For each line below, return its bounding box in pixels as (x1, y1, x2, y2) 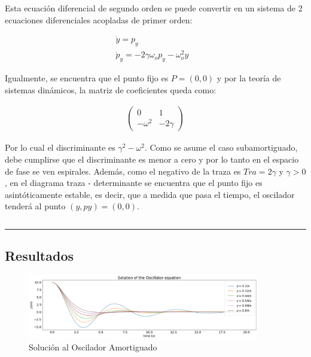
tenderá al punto (5, 200, 66, 212)
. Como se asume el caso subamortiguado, (144, 141, 298, 154)
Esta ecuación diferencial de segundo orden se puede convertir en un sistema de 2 (5, 2, 303, 14)
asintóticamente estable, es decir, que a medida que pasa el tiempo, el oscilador (5, 188, 295, 200)
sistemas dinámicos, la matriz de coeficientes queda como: (5, 83, 217, 96)
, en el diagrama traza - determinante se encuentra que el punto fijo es (5, 176, 263, 189)
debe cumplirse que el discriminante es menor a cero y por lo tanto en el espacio (5, 152, 299, 165)
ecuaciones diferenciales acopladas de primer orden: (5, 13, 193, 26)
